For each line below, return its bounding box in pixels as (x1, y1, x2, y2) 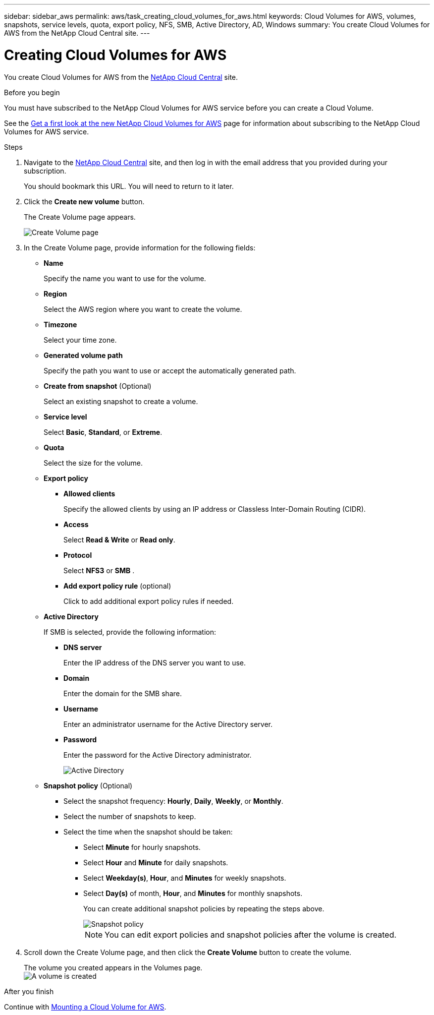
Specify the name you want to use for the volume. (44, 274, 206, 283)
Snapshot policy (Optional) (44, 781, 133, 790)
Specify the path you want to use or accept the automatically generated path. (44, 366, 296, 375)
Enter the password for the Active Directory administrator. (63, 750, 252, 759)
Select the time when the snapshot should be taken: (63, 827, 233, 836)
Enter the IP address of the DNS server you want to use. (63, 658, 246, 667)
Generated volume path (44, 351, 123, 359)
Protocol (63, 550, 92, 559)
